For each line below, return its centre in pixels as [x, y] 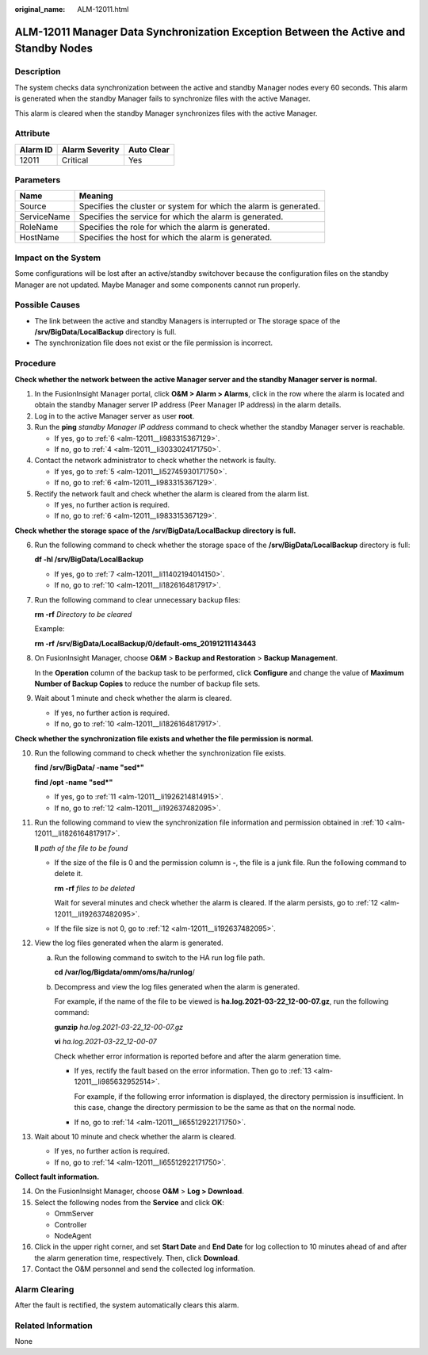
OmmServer [74, 1214]
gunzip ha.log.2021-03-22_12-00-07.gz [119, 1027]
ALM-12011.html [103, 9]
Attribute [32, 133]
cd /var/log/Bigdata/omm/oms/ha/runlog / [125, 972]
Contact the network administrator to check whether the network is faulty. [155, 461]
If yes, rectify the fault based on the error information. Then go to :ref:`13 [193, 1070]
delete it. [69, 874]
